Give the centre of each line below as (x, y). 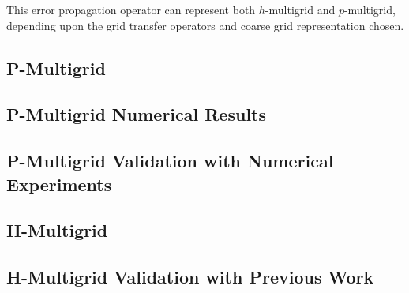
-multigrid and (300, 9)
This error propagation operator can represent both (131, 9)
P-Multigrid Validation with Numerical (170, 161)
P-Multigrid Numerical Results (137, 114)
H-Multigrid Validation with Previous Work (190, 277)
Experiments (59, 184)
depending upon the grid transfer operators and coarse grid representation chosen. (205, 25)
